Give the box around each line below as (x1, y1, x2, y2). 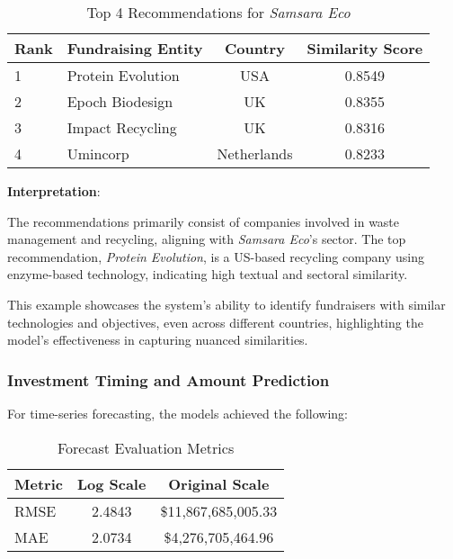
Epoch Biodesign (67, 91, 173, 112)
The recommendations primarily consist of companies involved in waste (7, 212, 400, 230)
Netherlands (217, 143, 293, 164)
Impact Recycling (67, 117, 177, 138)
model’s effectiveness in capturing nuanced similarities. (7, 330, 308, 349)
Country (225, 38, 285, 59)
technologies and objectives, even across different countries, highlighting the (7, 312, 423, 331)
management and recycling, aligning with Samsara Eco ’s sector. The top (7, 230, 406, 248)
